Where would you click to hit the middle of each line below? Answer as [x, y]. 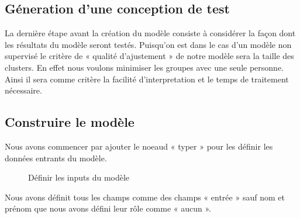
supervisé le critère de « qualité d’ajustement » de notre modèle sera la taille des [149, 56]
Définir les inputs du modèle [79, 177]
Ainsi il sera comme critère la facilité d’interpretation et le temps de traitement [147, 79]
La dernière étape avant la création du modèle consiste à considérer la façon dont [150, 33]
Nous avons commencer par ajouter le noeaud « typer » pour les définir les [139, 146]
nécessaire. [23, 90]
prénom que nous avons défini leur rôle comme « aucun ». [108, 208]
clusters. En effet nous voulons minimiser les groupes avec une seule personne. [144, 67]
